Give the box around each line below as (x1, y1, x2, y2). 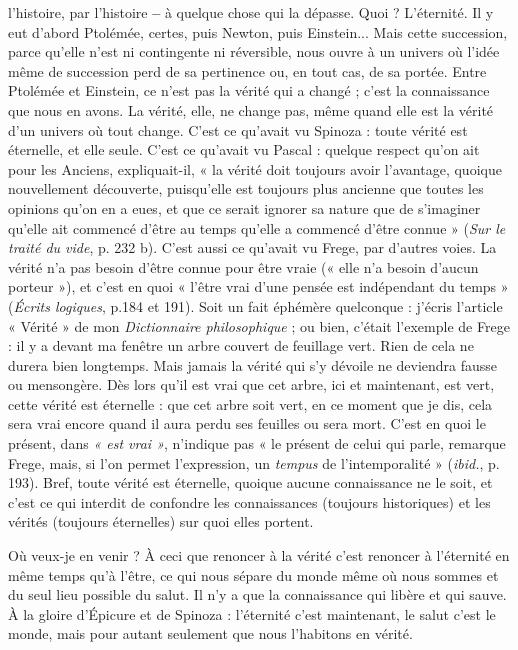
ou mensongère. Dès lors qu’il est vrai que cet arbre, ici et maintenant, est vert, (8, 374, 495, 395)
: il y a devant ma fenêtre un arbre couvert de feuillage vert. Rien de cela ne (8, 335, 474, 356)
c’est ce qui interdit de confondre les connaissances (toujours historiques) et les (8, 491, 491, 512)
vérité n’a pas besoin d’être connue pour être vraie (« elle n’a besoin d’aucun (8, 256, 479, 277)
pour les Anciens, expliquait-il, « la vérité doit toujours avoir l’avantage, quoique (8, 158, 502, 179)
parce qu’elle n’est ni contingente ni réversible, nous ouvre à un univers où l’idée (8, 41, 500, 62)
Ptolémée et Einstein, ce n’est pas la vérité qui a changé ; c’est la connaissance (8, 80, 490, 101)
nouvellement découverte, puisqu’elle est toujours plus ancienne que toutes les (8, 178, 484, 199)
